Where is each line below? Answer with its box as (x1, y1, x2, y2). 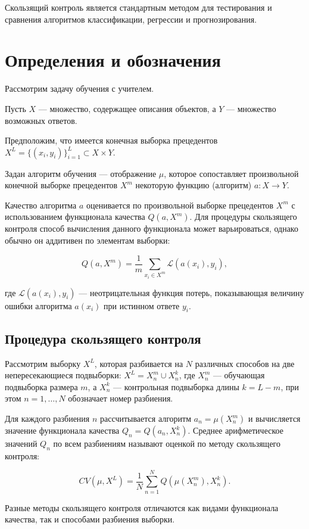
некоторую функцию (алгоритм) (135, 179, 252, 191)
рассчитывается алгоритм (100, 412, 192, 425)
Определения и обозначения (5, 48, 221, 72)
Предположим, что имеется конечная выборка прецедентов (5, 134, 218, 147)
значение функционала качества (5, 424, 120, 437)
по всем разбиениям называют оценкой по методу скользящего (53, 437, 280, 450)
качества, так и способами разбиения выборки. (5, 513, 175, 525)
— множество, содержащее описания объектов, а (38, 102, 216, 114)
